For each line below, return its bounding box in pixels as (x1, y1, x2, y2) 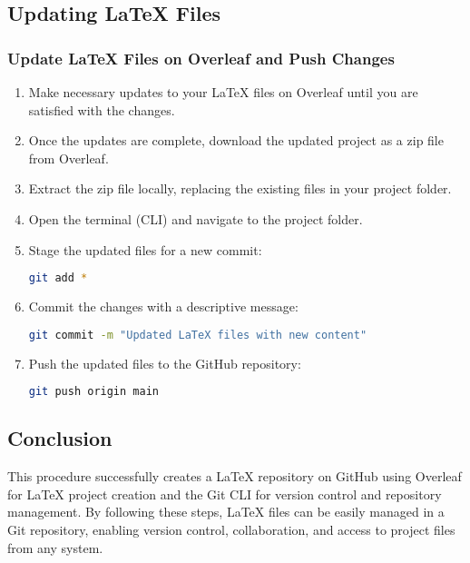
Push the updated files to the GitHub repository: (28, 353, 301, 372)
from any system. (7, 538, 103, 557)
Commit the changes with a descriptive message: (28, 297, 299, 316)
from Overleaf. (28, 148, 109, 167)
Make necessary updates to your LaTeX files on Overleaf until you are (28, 83, 418, 101)
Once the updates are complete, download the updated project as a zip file (28, 131, 444, 150)
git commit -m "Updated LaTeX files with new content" (28, 328, 367, 341)
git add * (28, 272, 88, 285)
